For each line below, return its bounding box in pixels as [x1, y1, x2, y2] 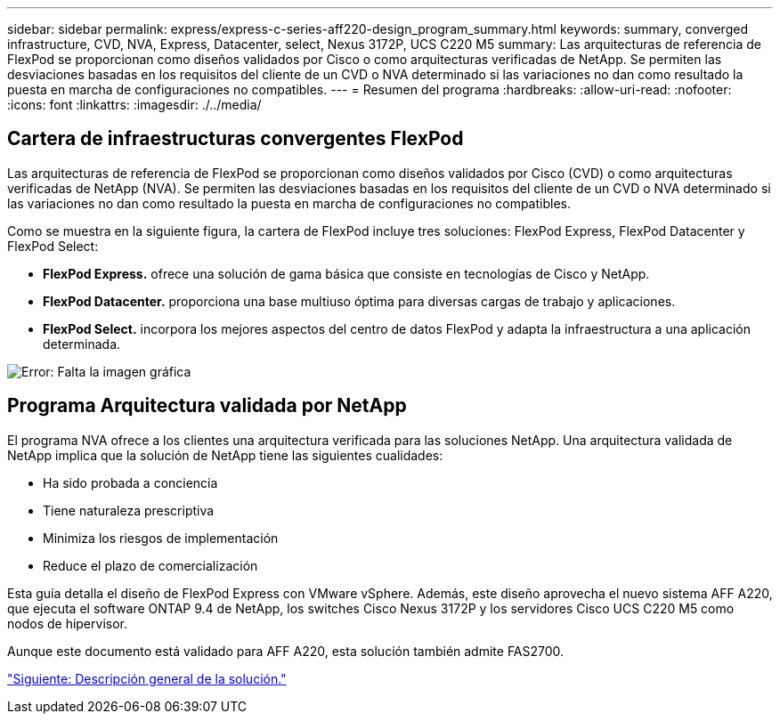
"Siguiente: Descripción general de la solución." [7, 670, 287, 686]
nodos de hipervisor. [7, 615, 127, 631]
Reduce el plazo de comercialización [43, 557, 258, 573]
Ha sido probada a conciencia [43, 474, 218, 490]
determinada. [43, 336, 121, 352]
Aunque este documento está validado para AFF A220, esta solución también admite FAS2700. [7, 643, 565, 659]
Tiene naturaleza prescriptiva [43, 502, 215, 518]
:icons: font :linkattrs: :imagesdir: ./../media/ [7, 97, 262, 112]
